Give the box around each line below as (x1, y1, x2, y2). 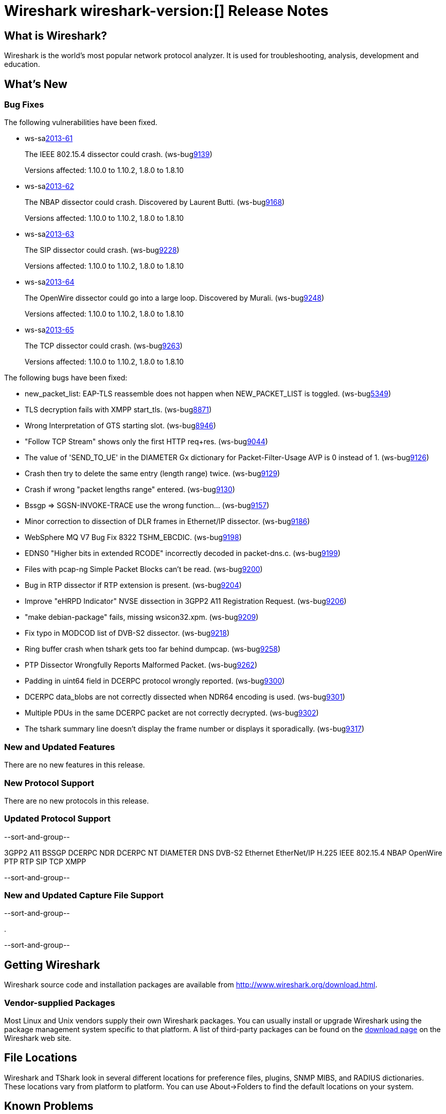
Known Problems (4, 1100, 94, 1113)
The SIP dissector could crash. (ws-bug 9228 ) (25, 246, 180, 255)
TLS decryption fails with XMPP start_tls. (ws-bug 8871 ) (25, 405, 212, 414)
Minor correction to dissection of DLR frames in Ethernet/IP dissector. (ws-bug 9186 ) (25, 517, 310, 526)
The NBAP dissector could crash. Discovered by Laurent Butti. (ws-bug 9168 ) (25, 198, 285, 207)
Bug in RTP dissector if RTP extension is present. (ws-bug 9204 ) (25, 581, 242, 590)
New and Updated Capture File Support (4, 890, 164, 901)
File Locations (4, 1051, 77, 1065)
